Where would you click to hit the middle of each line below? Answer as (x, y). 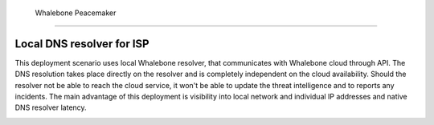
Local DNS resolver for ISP (82, 44)
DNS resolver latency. (51, 107)
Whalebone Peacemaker (76, 13)
